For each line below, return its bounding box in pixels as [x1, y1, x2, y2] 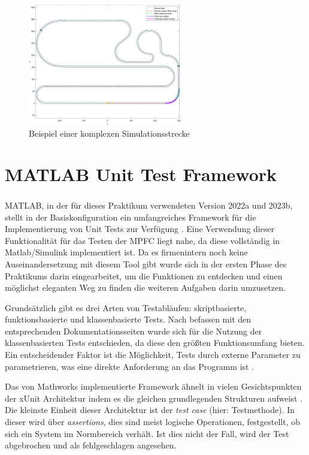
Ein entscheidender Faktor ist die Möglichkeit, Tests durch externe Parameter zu [5, 348, 301, 361]
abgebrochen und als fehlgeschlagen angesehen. [5, 439, 177, 451]
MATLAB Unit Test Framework [5, 162, 277, 186]
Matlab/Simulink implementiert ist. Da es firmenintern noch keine [5, 246, 248, 258]
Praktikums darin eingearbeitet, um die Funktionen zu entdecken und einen [5, 269, 283, 282]
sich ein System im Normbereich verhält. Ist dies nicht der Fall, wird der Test [5, 427, 289, 439]
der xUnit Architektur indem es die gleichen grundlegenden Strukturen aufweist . [5, 391, 303, 404]
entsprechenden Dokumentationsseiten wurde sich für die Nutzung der [5, 324, 262, 337]
